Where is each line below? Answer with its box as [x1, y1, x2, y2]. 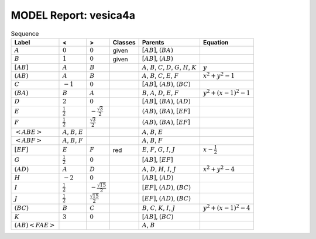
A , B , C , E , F [142, 72, 179, 80]
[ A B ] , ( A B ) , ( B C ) [142, 80, 191, 88]
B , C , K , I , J [142, 204, 176, 212]
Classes [112, 38, 136, 46]
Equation [202, 38, 229, 46]
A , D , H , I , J [142, 165, 176, 173]
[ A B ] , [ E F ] [142, 155, 173, 164]
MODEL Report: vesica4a [11, 9, 136, 22]
